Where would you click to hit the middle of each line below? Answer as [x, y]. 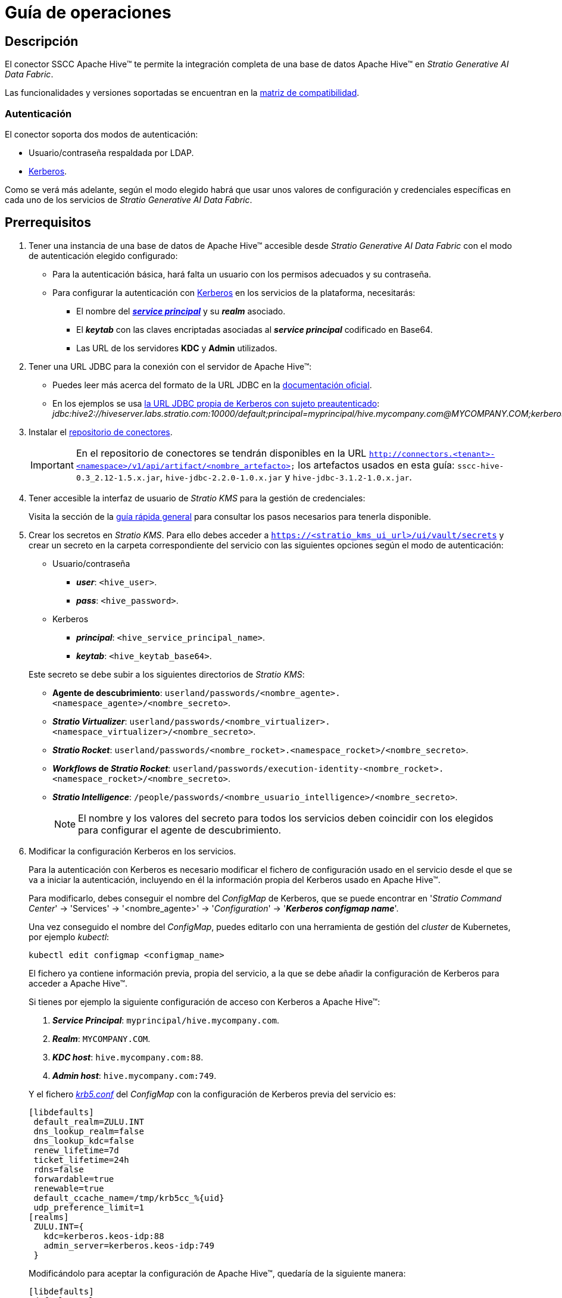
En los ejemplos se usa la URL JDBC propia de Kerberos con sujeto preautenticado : [216, 403]
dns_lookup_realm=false [89, 1131]
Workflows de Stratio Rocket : [112, 768]
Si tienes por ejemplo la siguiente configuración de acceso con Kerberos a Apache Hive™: [204, 1001]
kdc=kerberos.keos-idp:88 [104, 1236]
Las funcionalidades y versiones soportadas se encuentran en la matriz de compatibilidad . [182, 93]
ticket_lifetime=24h [81, 1160]
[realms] [49, 1217]
